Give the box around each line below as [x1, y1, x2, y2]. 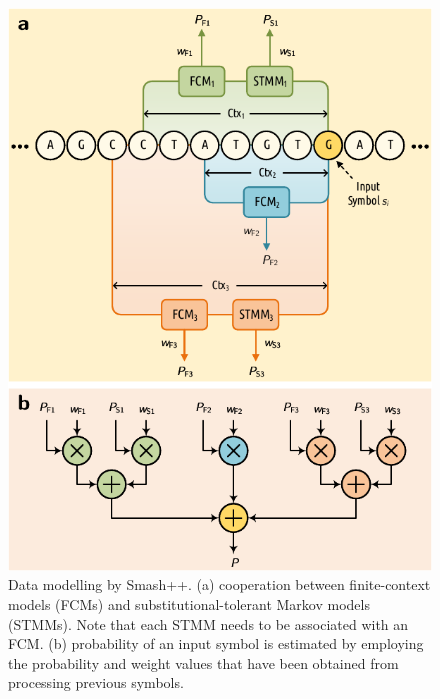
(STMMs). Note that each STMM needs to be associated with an [8, 613, 409, 634]
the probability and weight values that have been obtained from [8, 652, 399, 673]
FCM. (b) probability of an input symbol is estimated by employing [8, 633, 424, 654]
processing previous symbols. [8, 672, 184, 693]
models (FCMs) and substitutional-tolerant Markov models [8, 593, 370, 614]
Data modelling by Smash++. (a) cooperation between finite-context [8, 574, 431, 595]
